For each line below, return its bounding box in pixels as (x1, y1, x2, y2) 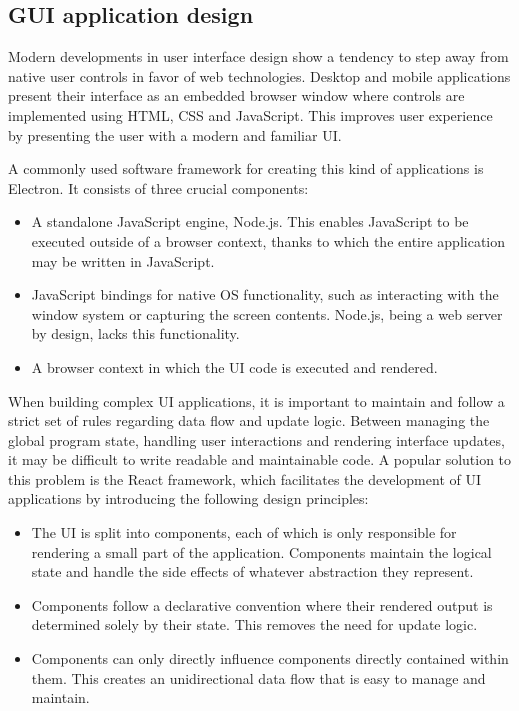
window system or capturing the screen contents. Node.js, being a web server (31, 303, 503, 324)
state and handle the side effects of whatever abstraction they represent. (31, 561, 474, 582)
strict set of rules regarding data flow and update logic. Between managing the (8, 410, 490, 431)
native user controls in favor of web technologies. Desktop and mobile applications (8, 65, 511, 86)
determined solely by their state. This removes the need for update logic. (31, 614, 478, 635)
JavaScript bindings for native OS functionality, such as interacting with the (31, 284, 499, 305)
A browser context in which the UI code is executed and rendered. (31, 356, 438, 377)
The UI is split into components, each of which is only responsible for (31, 522, 457, 543)
